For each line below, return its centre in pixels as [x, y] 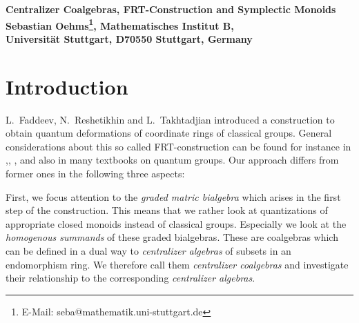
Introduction [67, 86]
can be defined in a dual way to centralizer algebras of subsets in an [148, 250]
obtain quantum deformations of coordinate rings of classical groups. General [169, 133]
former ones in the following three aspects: [95, 173]
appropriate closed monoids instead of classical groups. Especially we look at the [176, 223]
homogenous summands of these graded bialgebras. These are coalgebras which [172, 237]
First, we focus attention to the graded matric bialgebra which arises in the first [173, 196]
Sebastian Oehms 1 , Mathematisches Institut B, [120, 24]
